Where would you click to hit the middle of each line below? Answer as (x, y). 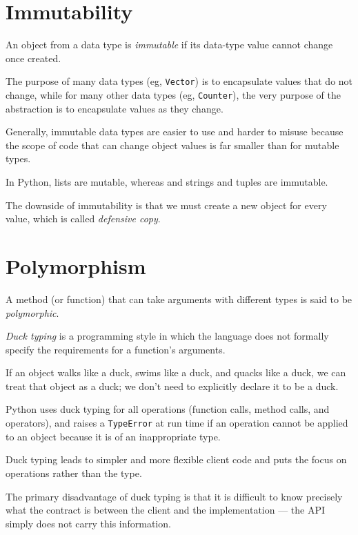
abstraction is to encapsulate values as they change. (115, 108)
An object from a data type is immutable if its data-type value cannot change (169, 45)
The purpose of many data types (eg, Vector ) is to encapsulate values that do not (179, 81)
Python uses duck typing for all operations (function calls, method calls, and (168, 409)
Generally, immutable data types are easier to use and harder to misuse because (175, 132)
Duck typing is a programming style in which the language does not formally (167, 336)
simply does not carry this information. (88, 523)
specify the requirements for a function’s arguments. (116, 349)
